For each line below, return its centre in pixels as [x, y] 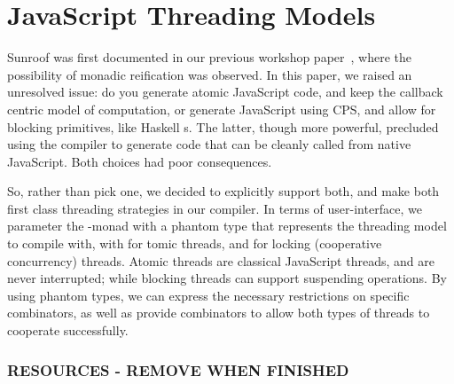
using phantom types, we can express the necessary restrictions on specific [208, 295]
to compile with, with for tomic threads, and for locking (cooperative [195, 243]
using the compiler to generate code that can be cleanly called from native [209, 144]
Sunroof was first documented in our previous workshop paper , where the [210, 57]
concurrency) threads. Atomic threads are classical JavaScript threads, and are [221, 260]
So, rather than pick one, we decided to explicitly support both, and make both [223, 191]
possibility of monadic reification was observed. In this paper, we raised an [210, 74]
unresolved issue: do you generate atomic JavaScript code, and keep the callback [225, 92]
